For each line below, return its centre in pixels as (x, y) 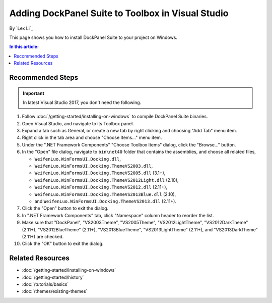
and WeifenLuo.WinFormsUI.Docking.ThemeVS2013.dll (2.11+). (105, 201)
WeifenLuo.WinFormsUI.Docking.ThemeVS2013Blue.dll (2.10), (105, 194)
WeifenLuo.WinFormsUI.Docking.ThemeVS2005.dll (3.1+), (100, 173)
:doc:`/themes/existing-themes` (55, 291)
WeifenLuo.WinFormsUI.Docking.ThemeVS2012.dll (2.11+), (101, 187)
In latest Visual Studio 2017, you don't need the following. (82, 102)
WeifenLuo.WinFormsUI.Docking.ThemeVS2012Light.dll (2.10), (107, 180)
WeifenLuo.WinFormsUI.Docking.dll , (78, 159)
